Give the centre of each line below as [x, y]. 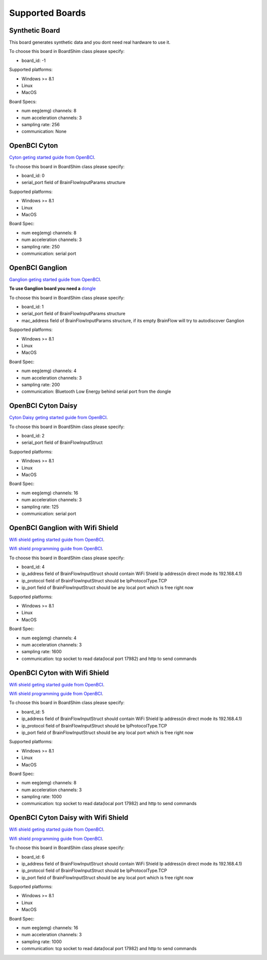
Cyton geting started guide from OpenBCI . [52, 157]
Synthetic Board [35, 30]
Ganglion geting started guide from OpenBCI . [55, 279]
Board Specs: [23, 101]
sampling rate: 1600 [42, 652]
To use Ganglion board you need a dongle [52, 288]
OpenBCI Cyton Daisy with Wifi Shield [69, 818]
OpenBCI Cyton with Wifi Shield [59, 673]
